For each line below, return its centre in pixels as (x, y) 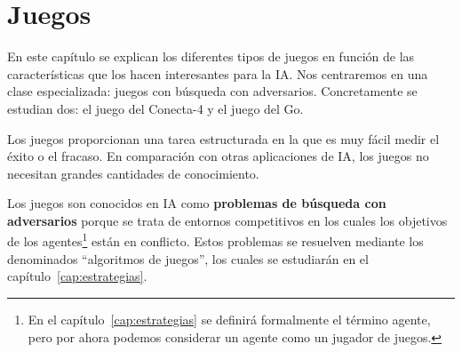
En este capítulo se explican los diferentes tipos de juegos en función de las (211, 56)
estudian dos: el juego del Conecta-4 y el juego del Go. (155, 108)
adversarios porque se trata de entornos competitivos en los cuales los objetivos (227, 220)
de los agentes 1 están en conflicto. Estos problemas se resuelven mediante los (215, 240)
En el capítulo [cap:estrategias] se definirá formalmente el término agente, (229, 319)
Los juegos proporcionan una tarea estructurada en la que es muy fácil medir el (223, 138)
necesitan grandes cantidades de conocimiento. (133, 173)
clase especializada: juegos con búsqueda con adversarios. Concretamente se (212, 91)
